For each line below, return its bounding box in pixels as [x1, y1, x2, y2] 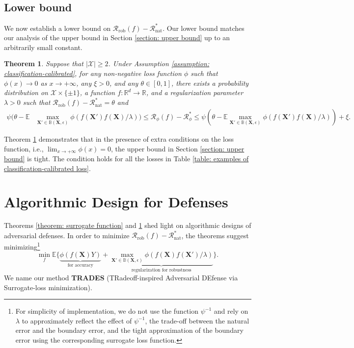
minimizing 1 [4, 240, 40, 251]
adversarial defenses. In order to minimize [4, 230, 130, 240]
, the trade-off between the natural [145, 315, 249, 325]
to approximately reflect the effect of [22, 315, 132, 325]
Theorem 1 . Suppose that [4, 58, 83, 69]
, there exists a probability [171, 77, 249, 88]
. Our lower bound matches [163, 23, 245, 33]
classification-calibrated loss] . [4, 163, 91, 173]
